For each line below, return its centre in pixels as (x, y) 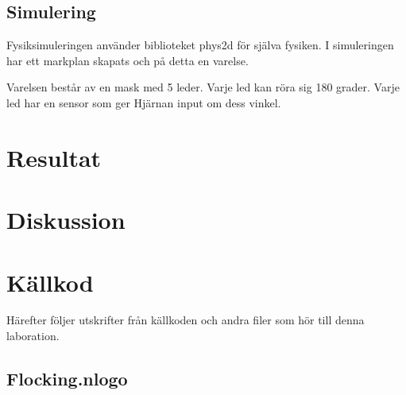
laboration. (33, 336)
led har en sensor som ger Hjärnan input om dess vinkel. (144, 102)
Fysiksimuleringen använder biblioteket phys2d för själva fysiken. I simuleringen (200, 45)
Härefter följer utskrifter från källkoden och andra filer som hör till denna (186, 320)
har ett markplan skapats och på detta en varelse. (128, 60)
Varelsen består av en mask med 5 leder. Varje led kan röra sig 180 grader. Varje (203, 87)
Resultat (54, 157)
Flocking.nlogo (67, 379)
